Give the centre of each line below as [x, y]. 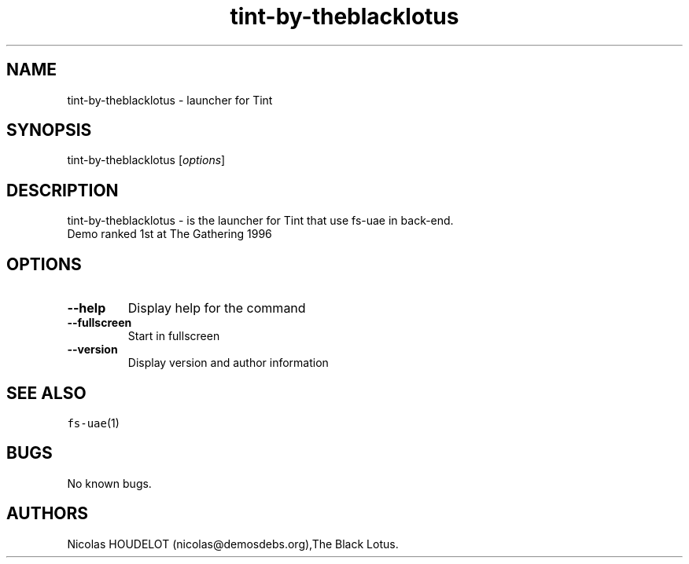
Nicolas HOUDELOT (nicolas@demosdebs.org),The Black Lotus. [233, 544]
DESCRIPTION [63, 190]
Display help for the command [217, 308]
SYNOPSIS [49, 130]
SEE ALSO [46, 393]
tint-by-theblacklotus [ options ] [146, 160]
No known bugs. [109, 483]
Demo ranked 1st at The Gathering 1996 [169, 234]
